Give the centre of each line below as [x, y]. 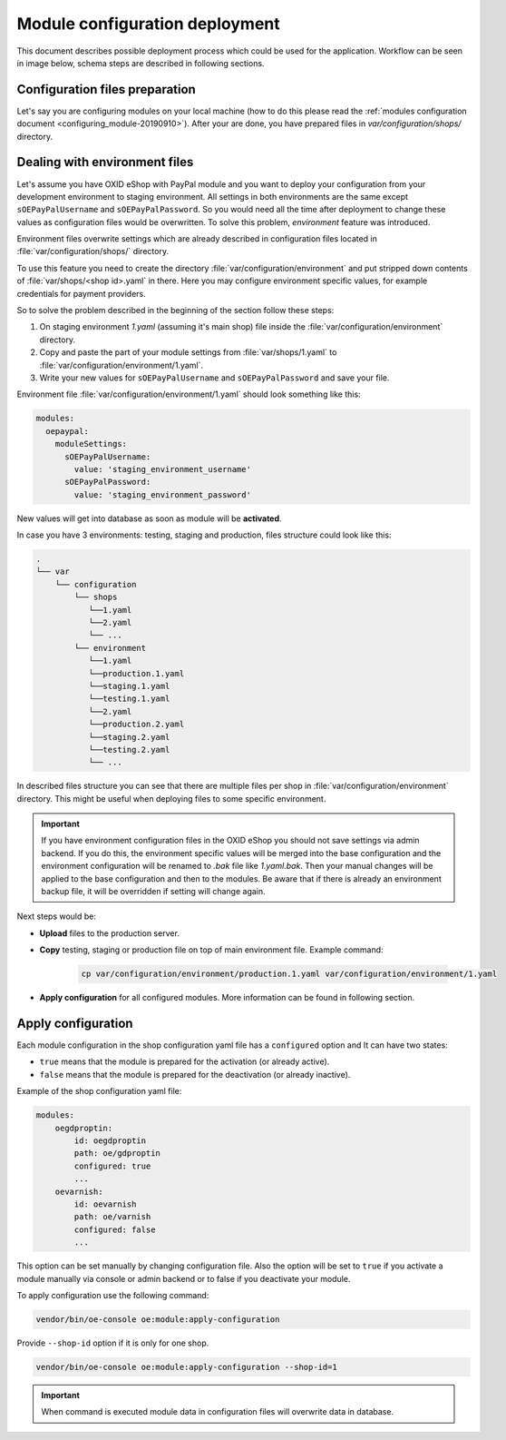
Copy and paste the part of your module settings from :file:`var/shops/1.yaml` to [188, 352]
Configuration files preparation [107, 89]
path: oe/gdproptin [117, 1154]
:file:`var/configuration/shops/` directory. [93, 252]
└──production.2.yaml [136, 725]
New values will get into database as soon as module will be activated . [149, 518]
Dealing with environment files [105, 162]
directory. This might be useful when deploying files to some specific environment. [171, 798]
